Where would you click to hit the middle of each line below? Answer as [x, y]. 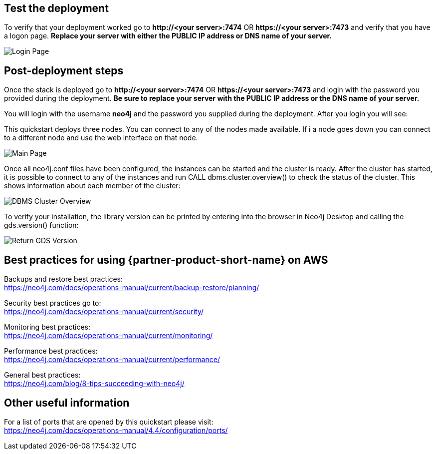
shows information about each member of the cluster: [92, 186]
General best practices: [42, 375]
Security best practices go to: [53, 303]
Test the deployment [56, 8]
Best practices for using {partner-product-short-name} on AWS [166, 260]
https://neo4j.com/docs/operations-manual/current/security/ [104, 312]
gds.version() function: [41, 225]
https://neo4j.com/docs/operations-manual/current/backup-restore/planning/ [132, 288]
